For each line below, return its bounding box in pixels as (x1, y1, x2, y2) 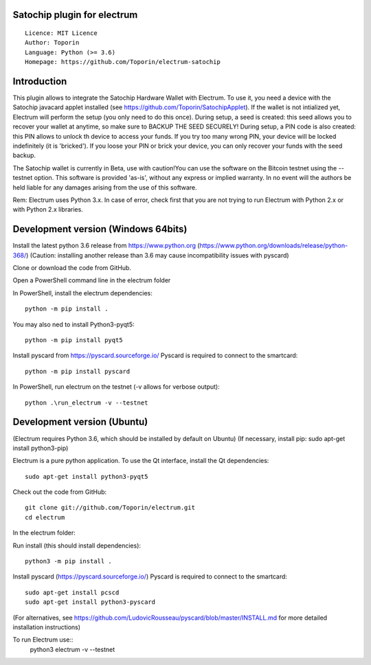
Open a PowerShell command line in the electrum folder (12, 276, 171, 284)
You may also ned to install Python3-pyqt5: (12, 320, 135, 328)
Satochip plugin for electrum (12, 9, 138, 21)
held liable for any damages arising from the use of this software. (12, 183, 197, 192)
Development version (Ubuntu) (12, 416, 148, 428)
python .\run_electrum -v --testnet (25, 398, 148, 407)
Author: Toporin (25, 38, 80, 47)
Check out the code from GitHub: (12, 488, 107, 496)
